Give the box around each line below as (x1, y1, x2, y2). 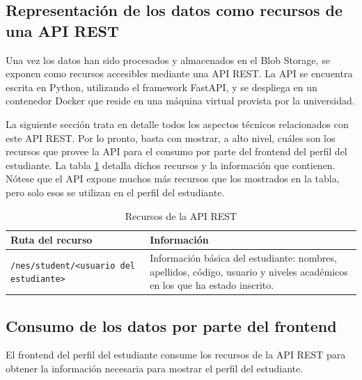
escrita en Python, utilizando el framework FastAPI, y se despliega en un (6, 79, 317, 94)
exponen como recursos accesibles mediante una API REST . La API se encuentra (6, 66, 353, 81)
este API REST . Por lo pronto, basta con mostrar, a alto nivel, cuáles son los (6, 130, 336, 145)
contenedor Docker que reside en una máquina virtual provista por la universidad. (6, 93, 355, 108)
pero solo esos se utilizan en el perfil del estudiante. (6, 184, 225, 199)
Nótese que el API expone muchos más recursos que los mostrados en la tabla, (6, 171, 340, 186)
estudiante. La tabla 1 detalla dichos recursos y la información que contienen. (6, 157, 336, 172)
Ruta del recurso (10, 232, 93, 247)
